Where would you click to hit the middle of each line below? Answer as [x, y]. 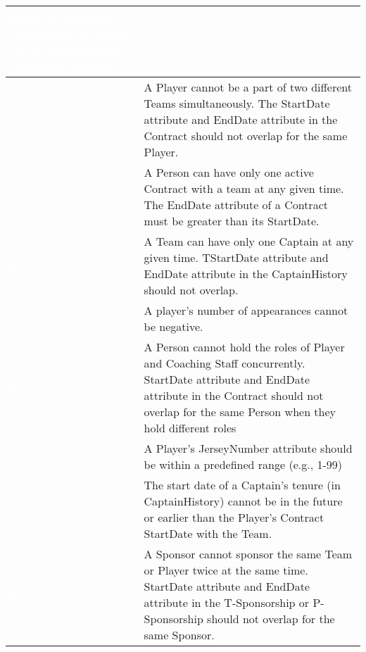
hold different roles [190, 428]
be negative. [173, 326]
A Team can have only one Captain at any [249, 241]
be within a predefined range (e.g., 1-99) [243, 464]
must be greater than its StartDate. [232, 221]
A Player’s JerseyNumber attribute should [248, 448]
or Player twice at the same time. [226, 570]
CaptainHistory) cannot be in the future [243, 501]
